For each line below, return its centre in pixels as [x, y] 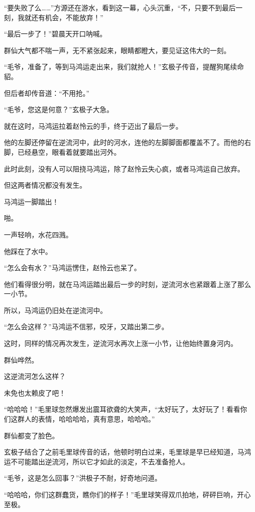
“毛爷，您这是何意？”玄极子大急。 [59, 109]
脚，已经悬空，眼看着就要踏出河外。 [62, 152]
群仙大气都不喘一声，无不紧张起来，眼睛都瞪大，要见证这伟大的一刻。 [117, 50]
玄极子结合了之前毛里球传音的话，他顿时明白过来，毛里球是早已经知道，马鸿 [127, 452]
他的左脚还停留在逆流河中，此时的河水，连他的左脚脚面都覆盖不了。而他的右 [127, 142]
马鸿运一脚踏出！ [31, 201]
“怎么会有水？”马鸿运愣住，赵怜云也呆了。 [73, 268]
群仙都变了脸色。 [31, 435]
